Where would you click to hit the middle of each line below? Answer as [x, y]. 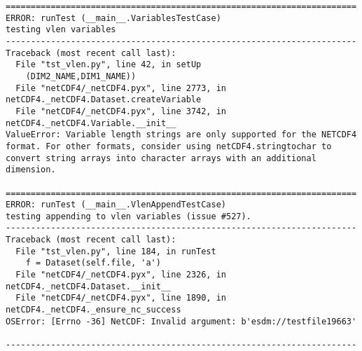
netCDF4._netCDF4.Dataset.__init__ [89, 286]
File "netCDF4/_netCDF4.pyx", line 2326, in [121, 275]
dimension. [31, 170]
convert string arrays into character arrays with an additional [161, 158]
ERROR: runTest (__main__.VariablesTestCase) [113, 18]
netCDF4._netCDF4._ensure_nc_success [93, 310]
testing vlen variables [61, 30]
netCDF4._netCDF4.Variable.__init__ [91, 123]
